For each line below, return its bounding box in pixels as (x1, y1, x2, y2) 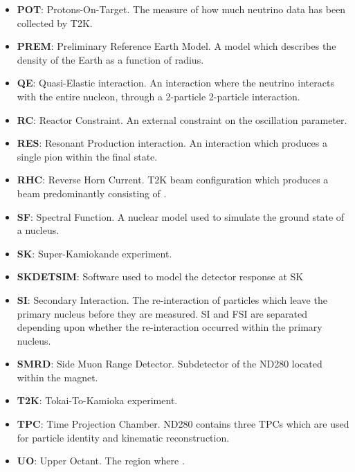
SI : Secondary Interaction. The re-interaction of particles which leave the (17, 292, 327, 307)
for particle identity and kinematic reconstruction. (17, 430, 230, 444)
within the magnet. (17, 370, 98, 384)
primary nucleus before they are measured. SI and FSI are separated (17, 306, 307, 320)
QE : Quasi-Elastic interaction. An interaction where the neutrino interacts (17, 75, 334, 90)
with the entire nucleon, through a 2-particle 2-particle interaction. (17, 89, 300, 103)
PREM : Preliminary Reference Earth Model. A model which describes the (17, 39, 336, 53)
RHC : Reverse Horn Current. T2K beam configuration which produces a (17, 172, 329, 187)
